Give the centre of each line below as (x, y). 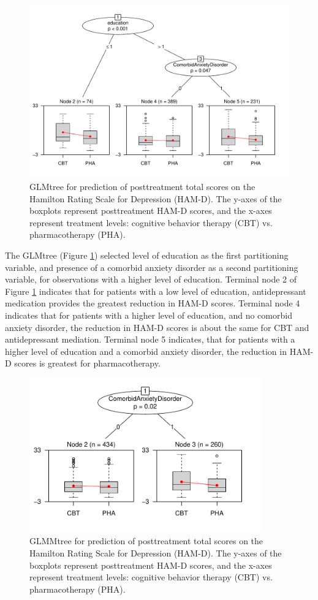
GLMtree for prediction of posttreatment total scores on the (142, 186)
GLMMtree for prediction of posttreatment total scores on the (146, 541)
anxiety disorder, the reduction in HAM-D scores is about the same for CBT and (157, 327)
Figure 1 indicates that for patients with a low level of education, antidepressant (156, 291)
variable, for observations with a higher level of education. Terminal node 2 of (151, 279)
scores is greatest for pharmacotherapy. (87, 363)
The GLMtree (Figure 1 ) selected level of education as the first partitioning (147, 255)
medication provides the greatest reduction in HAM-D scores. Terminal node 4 (153, 303)
